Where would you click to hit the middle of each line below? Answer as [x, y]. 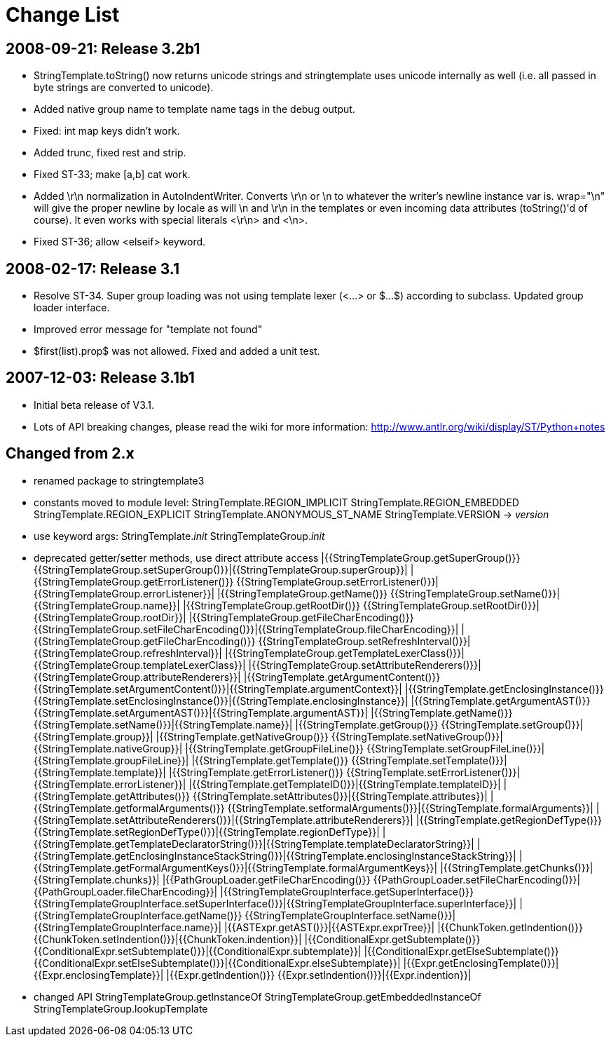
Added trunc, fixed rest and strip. [110, 153]
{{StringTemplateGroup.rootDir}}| [110, 617]
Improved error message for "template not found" [148, 330]
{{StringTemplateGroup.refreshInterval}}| [128, 653]
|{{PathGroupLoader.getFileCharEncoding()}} [266, 879]
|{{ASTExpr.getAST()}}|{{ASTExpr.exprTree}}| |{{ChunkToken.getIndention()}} [404, 927]
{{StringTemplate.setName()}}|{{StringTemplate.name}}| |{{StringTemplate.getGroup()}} [236, 724]
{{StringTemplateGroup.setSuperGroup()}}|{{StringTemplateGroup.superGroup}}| [221, 569]
